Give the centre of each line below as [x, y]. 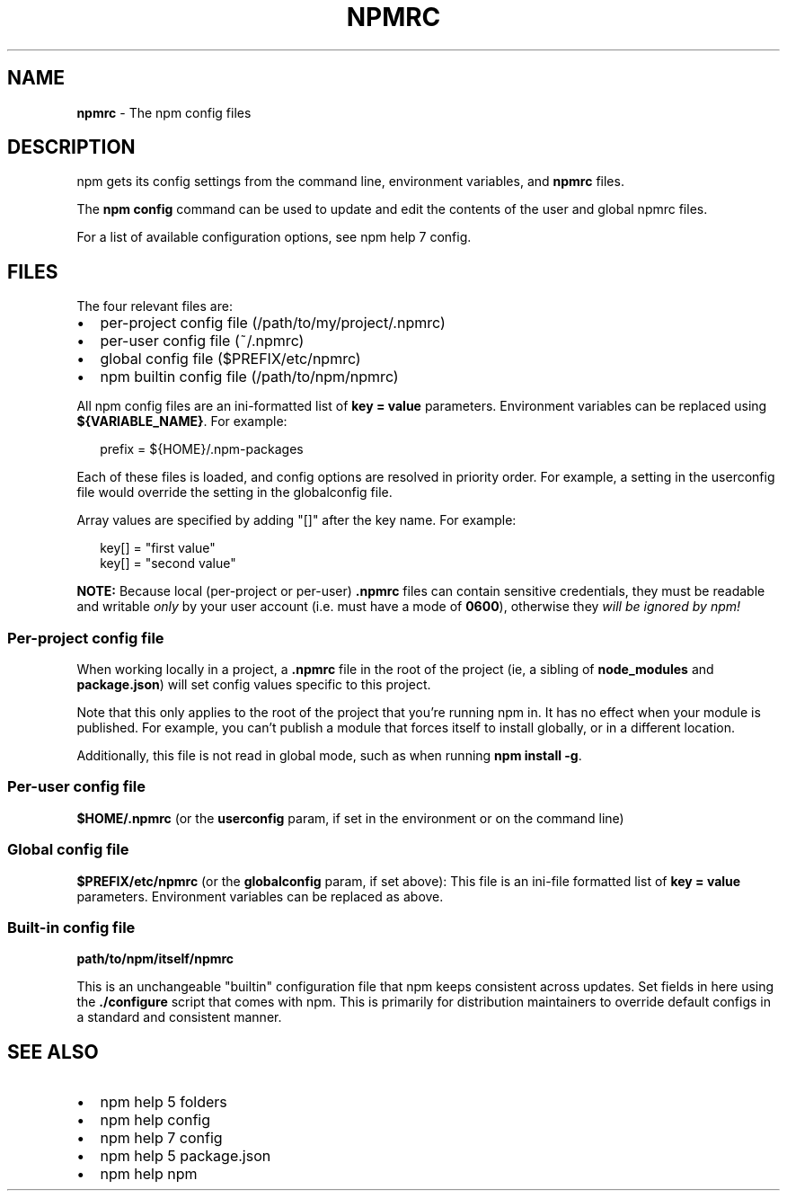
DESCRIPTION [71, 147]
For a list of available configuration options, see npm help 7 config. [274, 237]
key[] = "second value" [168, 564]
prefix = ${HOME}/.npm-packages [202, 449]
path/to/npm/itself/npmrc [155, 959]
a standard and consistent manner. [179, 1017]
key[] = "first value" [158, 548]
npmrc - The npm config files [164, 112]
